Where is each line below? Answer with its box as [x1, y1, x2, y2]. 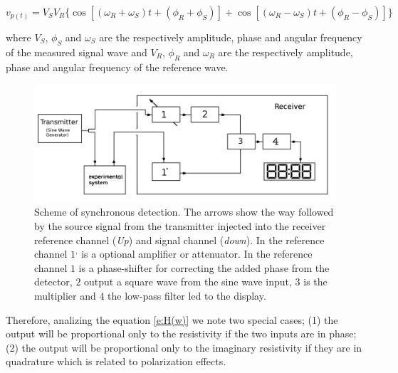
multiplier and [34, 288, 96, 303]
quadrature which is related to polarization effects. [6, 354, 226, 369]
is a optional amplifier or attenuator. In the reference [81, 246, 313, 261]
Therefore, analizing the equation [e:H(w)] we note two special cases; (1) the [6, 312, 338, 327]
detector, [34, 274, 73, 289]
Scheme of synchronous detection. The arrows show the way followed [34, 204, 334, 219]
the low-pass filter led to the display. [108, 288, 266, 303]
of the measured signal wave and [6, 44, 147, 59]
